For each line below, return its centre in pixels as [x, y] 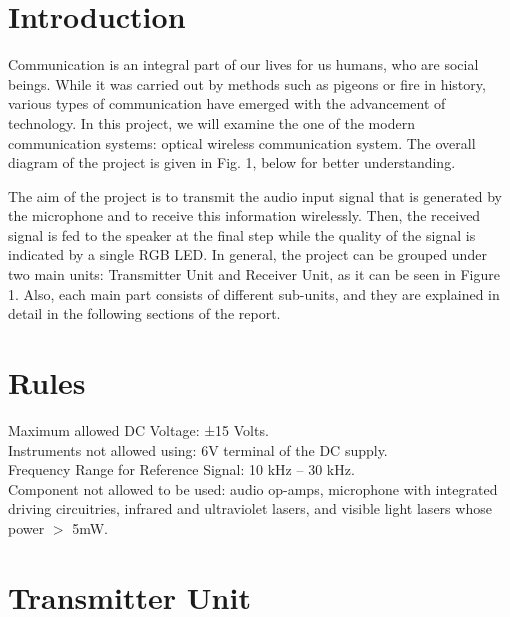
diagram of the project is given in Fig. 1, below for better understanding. [232, 162]
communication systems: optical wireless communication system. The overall [242, 142]
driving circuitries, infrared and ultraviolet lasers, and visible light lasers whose [250, 508]
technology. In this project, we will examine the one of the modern [211, 122]
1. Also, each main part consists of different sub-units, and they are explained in [254, 293]
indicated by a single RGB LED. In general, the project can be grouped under [247, 254]
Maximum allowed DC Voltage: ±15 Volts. [138, 429]
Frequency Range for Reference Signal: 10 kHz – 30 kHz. [181, 469]
